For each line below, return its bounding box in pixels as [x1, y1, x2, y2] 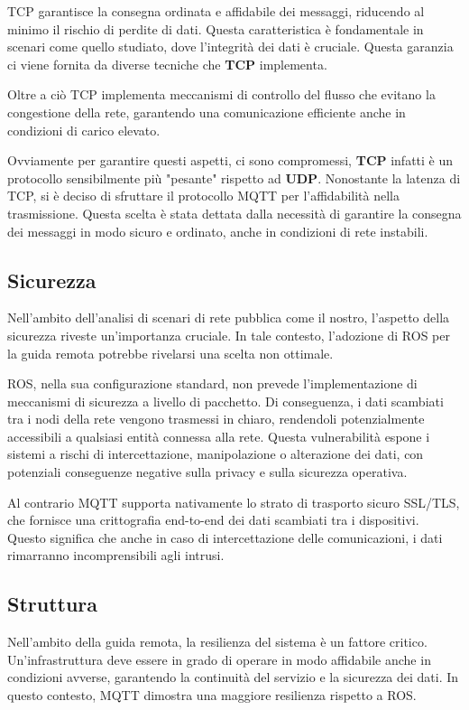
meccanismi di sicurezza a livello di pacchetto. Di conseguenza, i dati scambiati [7, 391, 444, 410]
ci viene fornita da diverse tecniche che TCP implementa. [7, 54, 327, 73]
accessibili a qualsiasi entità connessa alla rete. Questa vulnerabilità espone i [7, 426, 430, 445]
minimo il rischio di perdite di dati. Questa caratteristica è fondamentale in [7, 19, 424, 38]
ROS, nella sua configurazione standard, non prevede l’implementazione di [7, 374, 418, 393]
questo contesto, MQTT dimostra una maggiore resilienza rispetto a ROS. [7, 686, 417, 705]
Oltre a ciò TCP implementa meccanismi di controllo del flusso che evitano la [7, 85, 436, 104]
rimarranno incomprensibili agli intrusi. [7, 546, 225, 565]
